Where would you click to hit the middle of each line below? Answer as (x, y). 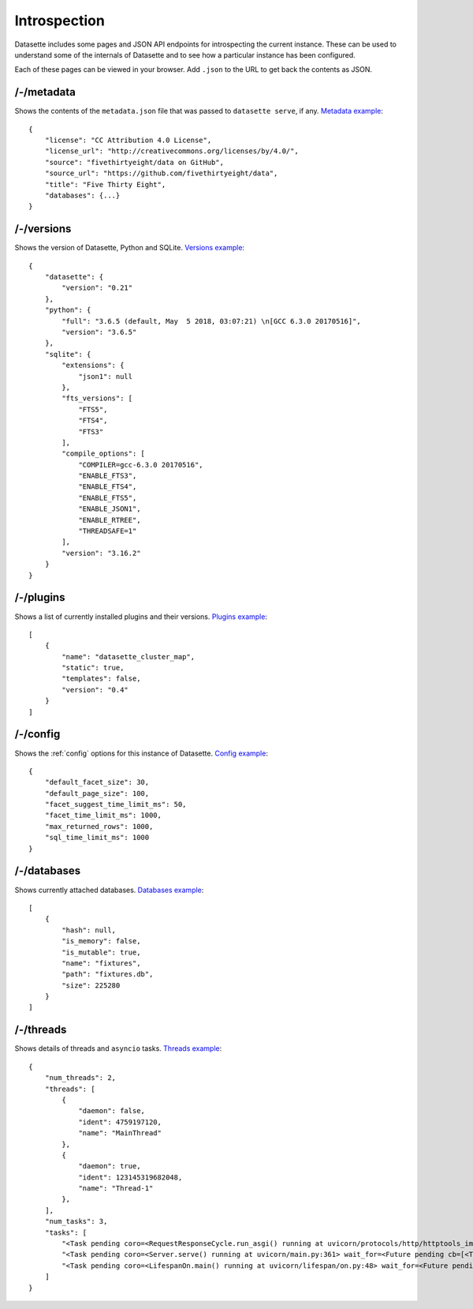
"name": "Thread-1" (116, 1189)
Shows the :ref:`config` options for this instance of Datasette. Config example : (141, 753)
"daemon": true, (110, 1166)
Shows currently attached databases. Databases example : (109, 890)
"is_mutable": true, (101, 952)
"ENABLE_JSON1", (110, 509)
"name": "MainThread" (120, 1133)
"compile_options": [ (104, 454)
